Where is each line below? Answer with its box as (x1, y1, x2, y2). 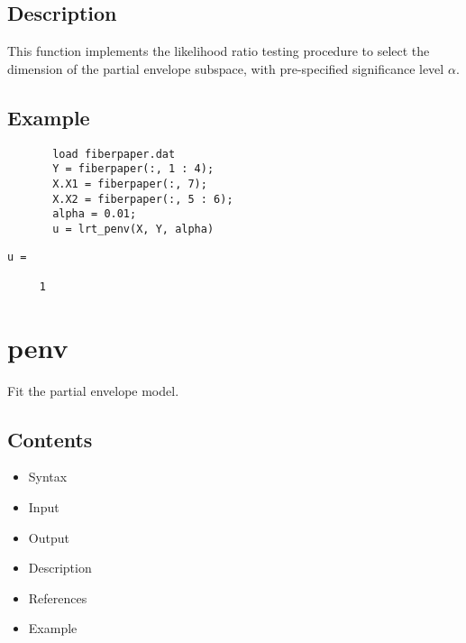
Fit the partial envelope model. (7, 381, 179, 400)
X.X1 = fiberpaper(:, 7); (52, 177, 207, 190)
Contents (7, 425, 93, 453)
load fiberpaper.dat (52, 147, 176, 161)
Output (28, 528, 69, 547)
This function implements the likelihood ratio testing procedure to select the (7, 41, 430, 60)
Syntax (28, 467, 68, 486)
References (28, 588, 87, 607)
